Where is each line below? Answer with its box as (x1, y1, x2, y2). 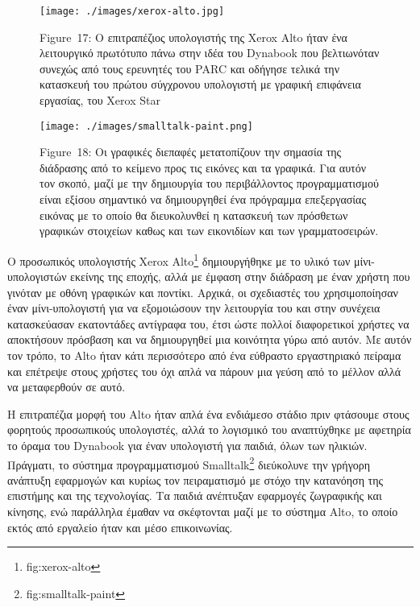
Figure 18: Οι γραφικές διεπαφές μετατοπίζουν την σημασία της (40, 143, 342, 160)
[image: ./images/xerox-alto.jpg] (40, 6, 225, 17)
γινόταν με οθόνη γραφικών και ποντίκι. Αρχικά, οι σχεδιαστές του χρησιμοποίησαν (7, 283, 398, 300)
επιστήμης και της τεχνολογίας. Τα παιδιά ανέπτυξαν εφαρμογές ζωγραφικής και (7, 487, 382, 504)
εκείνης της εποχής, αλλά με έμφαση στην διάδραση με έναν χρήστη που (70, 268, 410, 285)
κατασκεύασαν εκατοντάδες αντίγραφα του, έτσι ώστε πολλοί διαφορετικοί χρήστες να (7, 315, 410, 332)
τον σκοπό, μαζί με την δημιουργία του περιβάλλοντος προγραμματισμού (40, 175, 380, 192)
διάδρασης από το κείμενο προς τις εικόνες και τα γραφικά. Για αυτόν (40, 159, 367, 175)
